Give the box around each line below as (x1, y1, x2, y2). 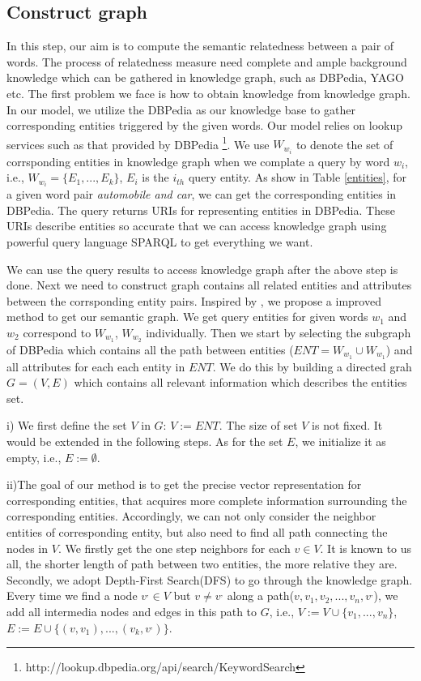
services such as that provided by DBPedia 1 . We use (6, 133, 270, 152)
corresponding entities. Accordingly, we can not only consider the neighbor (6, 508, 376, 525)
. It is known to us (320, 539, 412, 556)
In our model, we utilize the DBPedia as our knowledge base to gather (6, 101, 355, 118)
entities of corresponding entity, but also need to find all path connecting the (6, 524, 388, 541)
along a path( (227, 587, 295, 604)
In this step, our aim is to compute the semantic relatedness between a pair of (6, 37, 394, 54)
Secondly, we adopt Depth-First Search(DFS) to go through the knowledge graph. (6, 571, 413, 588)
